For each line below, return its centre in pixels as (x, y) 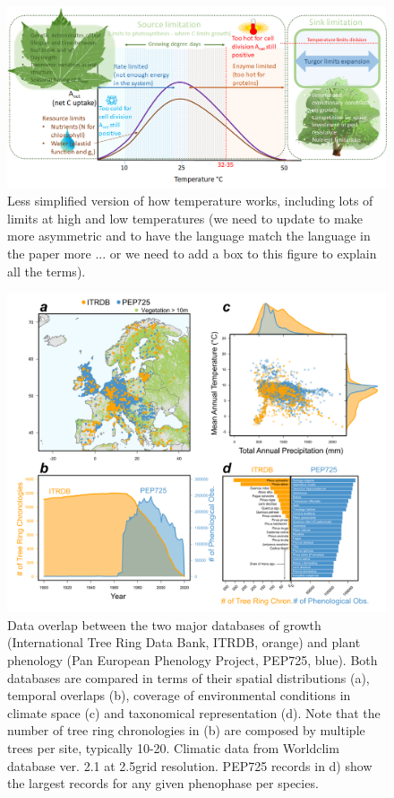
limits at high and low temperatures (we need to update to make (185, 218)
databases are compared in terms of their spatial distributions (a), (188, 677)
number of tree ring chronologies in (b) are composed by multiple (186, 730)
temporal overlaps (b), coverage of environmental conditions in (179, 695)
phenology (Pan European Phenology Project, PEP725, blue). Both (193, 660)
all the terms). (47, 271)
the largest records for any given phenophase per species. (163, 783)
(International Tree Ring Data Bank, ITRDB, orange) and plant (184, 642)
